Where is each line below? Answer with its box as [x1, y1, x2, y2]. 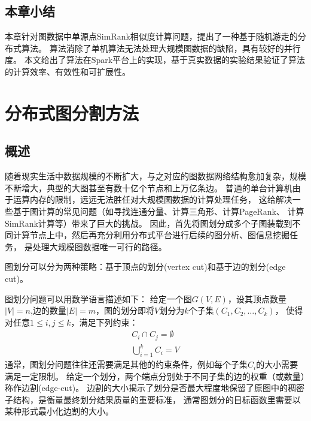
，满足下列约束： [71, 315, 138, 328]
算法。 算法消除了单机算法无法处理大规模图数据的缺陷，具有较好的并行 [21, 41, 301, 54]
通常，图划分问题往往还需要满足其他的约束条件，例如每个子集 [5, 358, 248, 371]
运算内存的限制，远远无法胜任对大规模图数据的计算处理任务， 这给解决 [13, 193, 292, 206]
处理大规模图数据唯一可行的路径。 [32, 240, 167, 252]
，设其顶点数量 [227, 292, 286, 305]
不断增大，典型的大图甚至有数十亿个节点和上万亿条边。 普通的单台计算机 [5, 181, 292, 194]
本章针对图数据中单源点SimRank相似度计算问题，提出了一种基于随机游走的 [5, 30, 298, 43]
